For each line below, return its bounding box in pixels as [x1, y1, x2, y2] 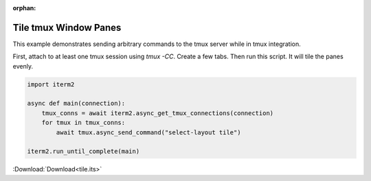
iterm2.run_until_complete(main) [27, 147, 140, 156]
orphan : [12, 4, 36, 12]
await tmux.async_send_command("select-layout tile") [56, 128, 241, 136]
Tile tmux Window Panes [12, 21, 122, 34]
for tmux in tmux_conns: [41, 119, 126, 127]
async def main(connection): [27, 99, 126, 108]
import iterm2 [27, 80, 75, 88]
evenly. [12, 62, 34, 70]
